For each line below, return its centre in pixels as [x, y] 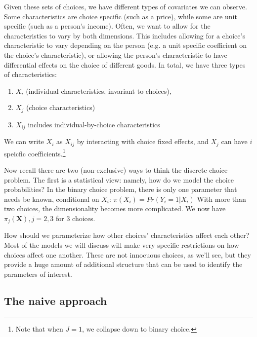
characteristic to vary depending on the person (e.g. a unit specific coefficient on [126, 45]
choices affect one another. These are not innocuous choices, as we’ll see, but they [128, 254]
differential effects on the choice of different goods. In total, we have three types [125, 64]
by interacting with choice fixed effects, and [143, 141]
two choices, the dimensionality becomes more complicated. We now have [115, 208]
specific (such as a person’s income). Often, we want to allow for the [107, 26]
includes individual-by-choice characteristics [94, 124]
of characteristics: [30, 74]
